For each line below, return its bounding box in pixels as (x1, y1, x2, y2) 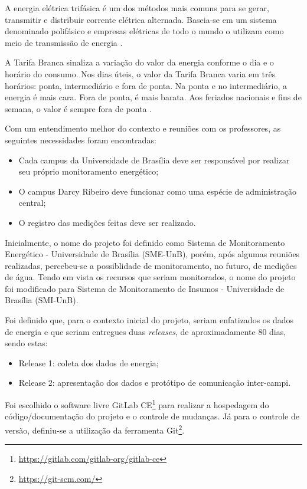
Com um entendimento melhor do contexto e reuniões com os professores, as (5, 122, 281, 134)
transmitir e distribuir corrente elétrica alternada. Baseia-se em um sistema (5, 13, 277, 25)
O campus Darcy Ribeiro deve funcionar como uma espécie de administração (18, 185, 296, 197)
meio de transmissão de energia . (5, 36, 123, 48)
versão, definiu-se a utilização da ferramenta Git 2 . (5, 422, 185, 436)
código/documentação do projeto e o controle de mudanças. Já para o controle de (5, 410, 299, 422)
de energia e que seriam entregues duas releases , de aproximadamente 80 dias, (5, 325, 286, 337)
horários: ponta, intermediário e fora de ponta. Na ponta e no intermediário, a (5, 79, 287, 91)
